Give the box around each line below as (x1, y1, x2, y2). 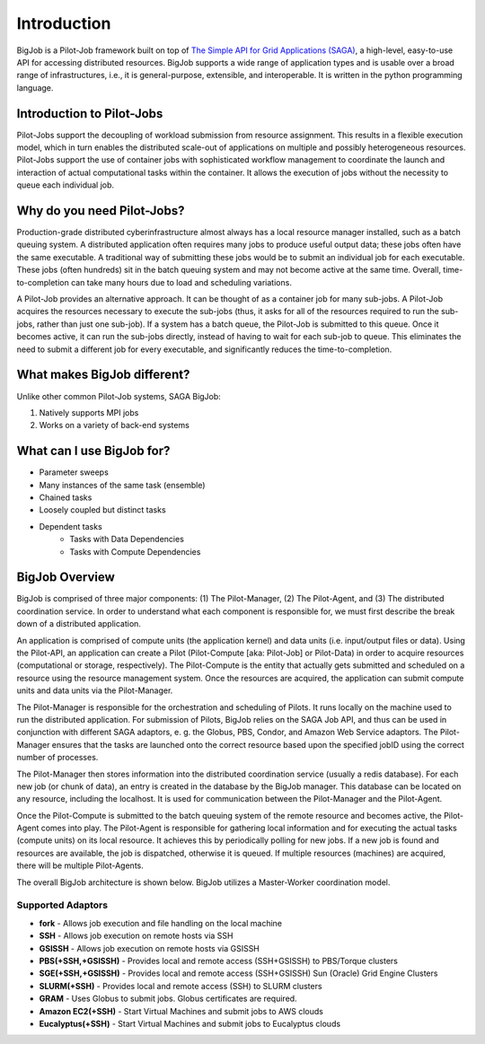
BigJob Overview (16, 570, 116, 585)
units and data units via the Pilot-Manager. (16, 685, 173, 696)
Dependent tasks (39, 521, 102, 531)
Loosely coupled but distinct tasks (39, 504, 166, 515)
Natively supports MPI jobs (39, 407, 139, 417)
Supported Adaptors (16, 899, 108, 911)
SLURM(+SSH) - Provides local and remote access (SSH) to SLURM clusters (39, 980, 322, 991)
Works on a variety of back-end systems (39, 420, 190, 431)
